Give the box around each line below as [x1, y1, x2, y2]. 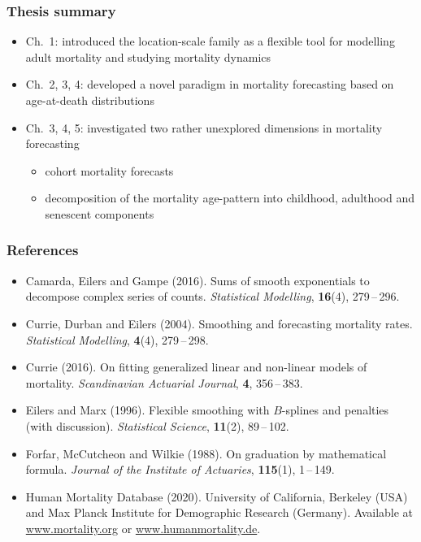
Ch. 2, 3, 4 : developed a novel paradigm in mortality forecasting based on [25, 76, 394, 93]
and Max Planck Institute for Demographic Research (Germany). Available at [25, 504, 414, 521]
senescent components [45, 205, 154, 222]
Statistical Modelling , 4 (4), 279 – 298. [25, 331, 209, 348]
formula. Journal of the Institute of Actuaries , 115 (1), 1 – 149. [25, 461, 335, 478]
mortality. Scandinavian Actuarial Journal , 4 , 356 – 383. [25, 374, 303, 391]
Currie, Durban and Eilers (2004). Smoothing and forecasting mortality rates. [25, 314, 413, 332]
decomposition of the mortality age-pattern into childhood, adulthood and [45, 189, 415, 206]
